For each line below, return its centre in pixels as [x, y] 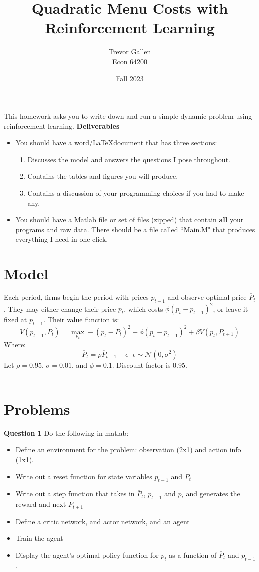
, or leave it [230, 309]
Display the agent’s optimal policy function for [87, 554]
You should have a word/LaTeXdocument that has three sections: [116, 143]
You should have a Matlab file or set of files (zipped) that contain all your [129, 219]
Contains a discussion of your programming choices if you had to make [136, 193]
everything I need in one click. [62, 239]
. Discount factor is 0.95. [149, 365]
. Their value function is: [81, 320]
